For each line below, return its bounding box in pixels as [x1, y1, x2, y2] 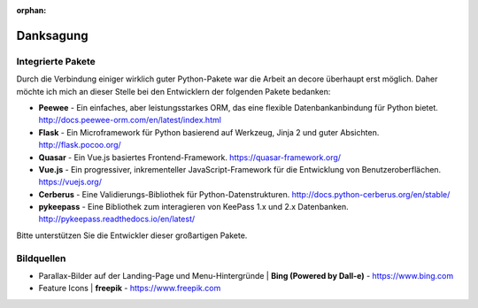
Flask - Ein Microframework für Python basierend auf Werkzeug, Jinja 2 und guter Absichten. [38, 127, 380, 137]
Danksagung [16, 27, 89, 43]
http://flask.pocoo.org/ [38, 140, 121, 150]
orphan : [16, 5, 47, 15]
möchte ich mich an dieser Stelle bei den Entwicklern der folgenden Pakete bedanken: [16, 86, 331, 96]
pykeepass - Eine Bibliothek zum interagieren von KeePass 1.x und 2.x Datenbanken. [38, 202, 349, 212]
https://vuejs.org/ [38, 177, 102, 188]
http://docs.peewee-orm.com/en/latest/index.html [38, 115, 221, 126]
